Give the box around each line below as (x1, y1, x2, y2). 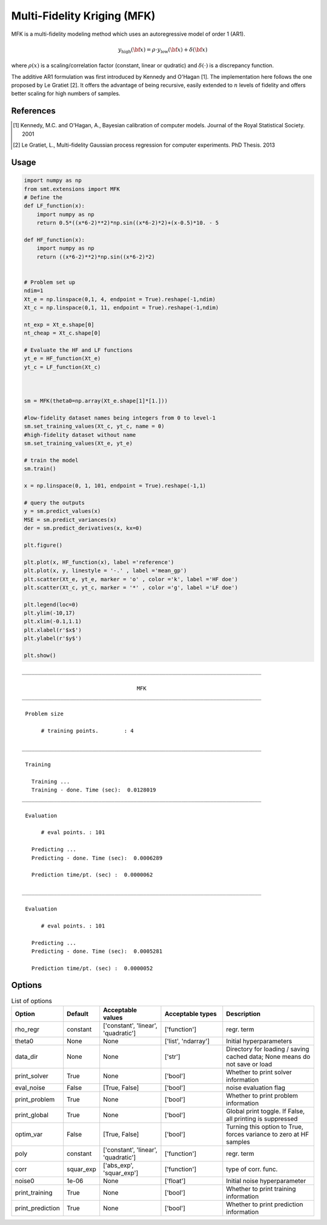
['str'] (164, 1052, 181, 1061)
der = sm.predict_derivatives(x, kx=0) (24, 525, 142, 532)
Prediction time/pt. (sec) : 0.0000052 (31, 964, 153, 972)
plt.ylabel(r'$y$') (24, 635, 82, 642)
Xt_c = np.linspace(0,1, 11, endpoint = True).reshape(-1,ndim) (24, 304, 219, 311)
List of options (11, 996, 53, 1005)
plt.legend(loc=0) (24, 601, 79, 608)
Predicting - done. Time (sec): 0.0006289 (31, 855, 163, 861)
